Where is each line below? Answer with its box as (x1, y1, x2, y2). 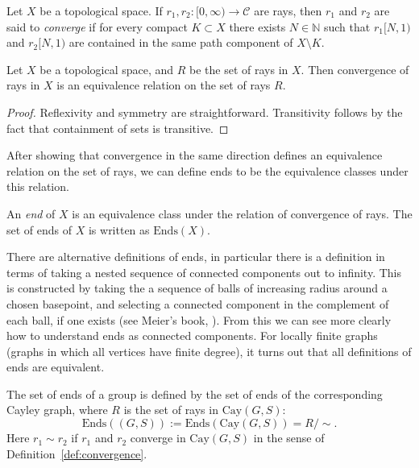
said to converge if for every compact (6, 18, 188, 35)
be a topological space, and (39, 60, 174, 77)
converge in (130, 429, 186, 446)
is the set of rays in (123, 401, 218, 418)
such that (323, 18, 371, 35)
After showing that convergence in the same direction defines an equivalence (6, 147, 383, 164)
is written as (88, 221, 150, 238)
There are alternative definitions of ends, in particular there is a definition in (6, 248, 385, 265)
